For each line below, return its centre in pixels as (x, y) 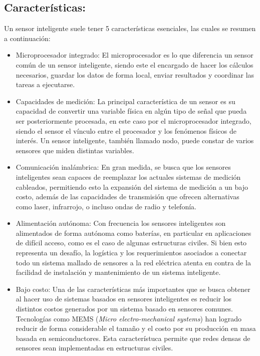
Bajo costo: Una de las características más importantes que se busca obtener (133, 289)
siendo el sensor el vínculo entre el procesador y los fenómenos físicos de (126, 130)
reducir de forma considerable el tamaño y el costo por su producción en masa (136, 328)
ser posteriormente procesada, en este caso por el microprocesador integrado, (134, 120)
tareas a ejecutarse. (45, 84)
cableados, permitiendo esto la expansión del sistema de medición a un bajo (132, 187)
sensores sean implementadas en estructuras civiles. (94, 348)
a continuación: (27, 38)
